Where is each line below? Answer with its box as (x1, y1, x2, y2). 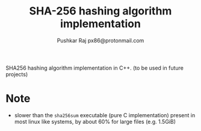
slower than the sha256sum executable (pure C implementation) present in (14, 111, 196, 118)
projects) (5, 70, 28, 78)
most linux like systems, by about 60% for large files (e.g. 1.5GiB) (14, 118, 176, 125)
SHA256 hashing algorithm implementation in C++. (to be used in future (5, 64, 184, 72)
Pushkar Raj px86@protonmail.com (57, 37, 144, 44)
